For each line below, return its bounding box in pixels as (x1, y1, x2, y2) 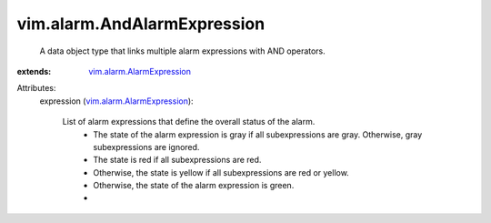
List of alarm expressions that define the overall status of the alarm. (62, 117, 316, 127)
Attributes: (16, 83, 56, 94)
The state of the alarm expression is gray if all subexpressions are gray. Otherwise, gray (93, 128, 423, 140)
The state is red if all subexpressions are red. (93, 155, 262, 166)
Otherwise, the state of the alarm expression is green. (93, 180, 295, 191)
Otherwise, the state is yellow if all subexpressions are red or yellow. (93, 167, 349, 177)
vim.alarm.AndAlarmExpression (16, 14, 266, 34)
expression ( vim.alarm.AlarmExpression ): (39, 96, 195, 106)
